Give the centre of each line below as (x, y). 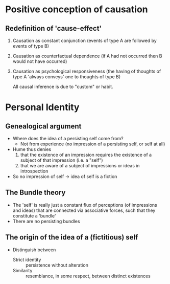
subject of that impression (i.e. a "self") (62, 160)
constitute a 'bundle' (34, 215)
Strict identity (27, 259)
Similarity (22, 270)
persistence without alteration (57, 265)
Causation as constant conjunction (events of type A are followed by (84, 40)
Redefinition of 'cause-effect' (54, 28)
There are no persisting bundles (46, 221)
